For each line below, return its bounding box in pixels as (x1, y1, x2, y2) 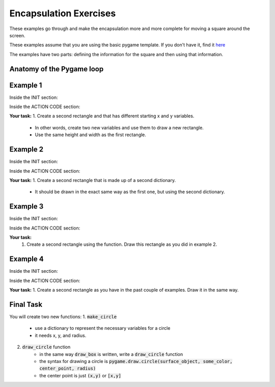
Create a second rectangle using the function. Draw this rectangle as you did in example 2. (26, 241, 217, 247)
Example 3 (9, 202, 44, 211)
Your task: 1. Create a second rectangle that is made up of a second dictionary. (9, 177, 176, 183)
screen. (9, 32, 25, 38)
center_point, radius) (39, 366, 96, 372)
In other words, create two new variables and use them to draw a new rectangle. (35, 124, 204, 131)
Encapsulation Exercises (9, 8, 116, 19)
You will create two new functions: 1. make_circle (9, 314, 117, 320)
